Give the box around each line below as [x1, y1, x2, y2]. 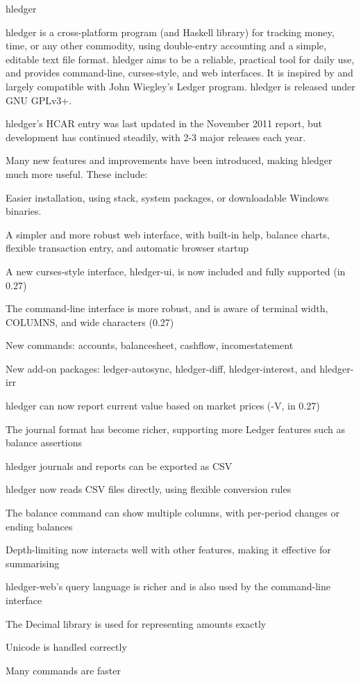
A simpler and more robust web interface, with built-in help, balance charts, [6, 227, 330, 241]
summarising [6, 555, 60, 570]
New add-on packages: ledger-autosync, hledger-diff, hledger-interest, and [6, 361, 317, 375]
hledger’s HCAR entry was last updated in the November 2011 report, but [6, 116, 323, 131]
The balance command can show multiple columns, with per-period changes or [6, 505, 339, 520]
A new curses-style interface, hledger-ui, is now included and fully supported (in [6, 263, 346, 278]
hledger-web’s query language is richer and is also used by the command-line [6, 579, 330, 594]
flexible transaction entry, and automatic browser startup [6, 241, 249, 255]
